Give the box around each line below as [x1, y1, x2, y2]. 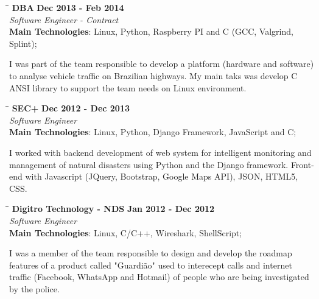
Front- [290, 158, 314, 171]
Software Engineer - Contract [9, 13, 119, 26]
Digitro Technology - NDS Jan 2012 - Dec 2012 [12, 202, 215, 215]
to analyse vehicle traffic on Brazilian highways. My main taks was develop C [9, 69, 298, 82]
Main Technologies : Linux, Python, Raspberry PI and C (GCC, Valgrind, [9, 25, 293, 38]
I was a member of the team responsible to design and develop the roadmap [9, 247, 292, 259]
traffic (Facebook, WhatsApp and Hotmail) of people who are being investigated [9, 270, 309, 283]
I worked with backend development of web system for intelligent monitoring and [9, 146, 312, 158]
